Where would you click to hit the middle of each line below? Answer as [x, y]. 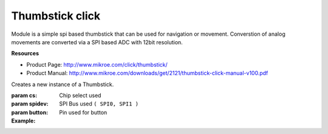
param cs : [24, 95]
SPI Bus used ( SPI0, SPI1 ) [99, 104]
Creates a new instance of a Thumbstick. [63, 84]
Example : [23, 121]
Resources [25, 53]
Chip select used [80, 95]
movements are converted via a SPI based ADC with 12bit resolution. [97, 42]
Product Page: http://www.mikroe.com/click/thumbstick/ [97, 64]
